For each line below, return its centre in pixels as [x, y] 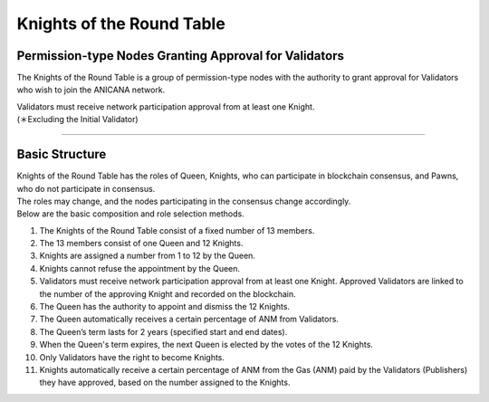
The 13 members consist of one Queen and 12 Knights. [141, 244]
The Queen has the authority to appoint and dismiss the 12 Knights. [164, 307]
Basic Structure [62, 154]
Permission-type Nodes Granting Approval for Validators [180, 56]
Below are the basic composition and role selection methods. [130, 214]
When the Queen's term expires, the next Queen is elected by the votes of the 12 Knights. [206, 345]
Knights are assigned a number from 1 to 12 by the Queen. [147, 256]
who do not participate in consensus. [86, 188]
